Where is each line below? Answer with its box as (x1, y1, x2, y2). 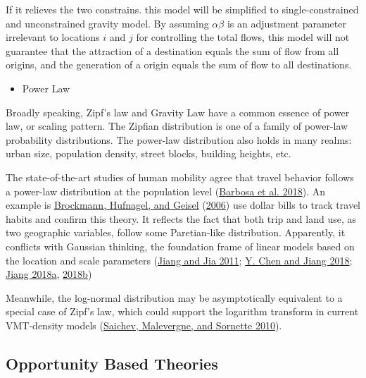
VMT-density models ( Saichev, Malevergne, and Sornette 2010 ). (6, 317, 282, 332)
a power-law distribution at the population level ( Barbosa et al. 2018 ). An (6, 183, 325, 198)
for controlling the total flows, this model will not (136, 30, 350, 44)
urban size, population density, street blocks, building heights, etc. (6, 146, 291, 161)
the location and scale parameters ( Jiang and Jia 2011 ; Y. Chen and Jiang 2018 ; (6, 252, 353, 267)
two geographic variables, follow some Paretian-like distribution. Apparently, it (6, 225, 346, 240)
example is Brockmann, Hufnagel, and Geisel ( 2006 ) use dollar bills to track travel (6, 197, 360, 212)
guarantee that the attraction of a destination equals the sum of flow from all (6, 43, 339, 58)
